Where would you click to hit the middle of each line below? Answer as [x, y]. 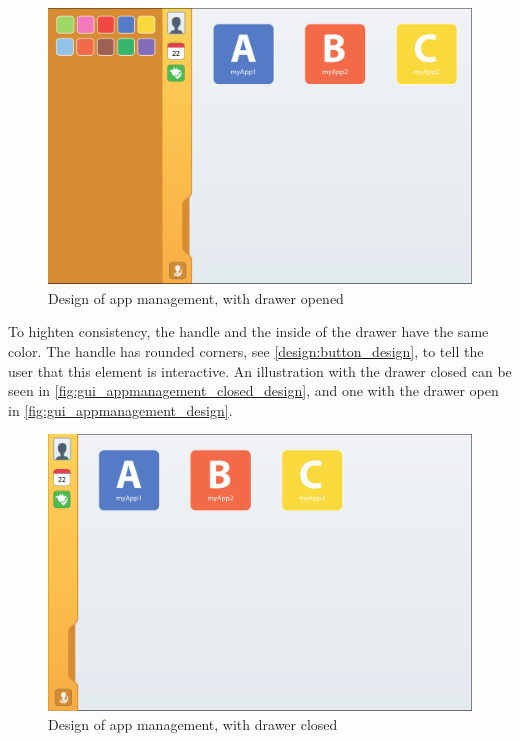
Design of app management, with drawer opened [196, 297]
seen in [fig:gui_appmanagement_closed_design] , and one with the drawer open [253, 390]
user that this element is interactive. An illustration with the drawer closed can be [260, 370]
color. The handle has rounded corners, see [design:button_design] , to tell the [246, 350]
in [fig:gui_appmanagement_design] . [120, 409]
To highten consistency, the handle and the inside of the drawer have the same [248, 331]
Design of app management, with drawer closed [193, 724]
